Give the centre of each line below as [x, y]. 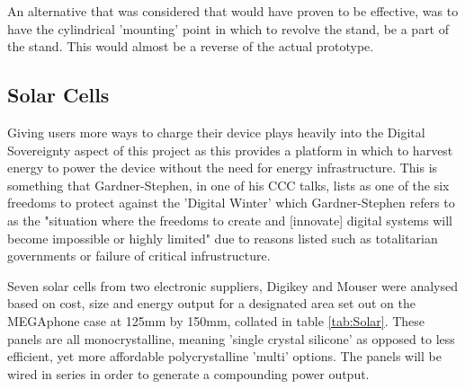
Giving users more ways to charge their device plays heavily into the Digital [216, 132]
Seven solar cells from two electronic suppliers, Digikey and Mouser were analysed [232, 285]
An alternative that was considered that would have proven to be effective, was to [233, 11]
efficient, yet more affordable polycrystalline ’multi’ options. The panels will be [224, 356]
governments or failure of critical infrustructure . [139, 256]
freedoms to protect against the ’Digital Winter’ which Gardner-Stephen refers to [231, 203]
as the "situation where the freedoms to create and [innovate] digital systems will [230, 220]
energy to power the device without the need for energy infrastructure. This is [223, 168]
